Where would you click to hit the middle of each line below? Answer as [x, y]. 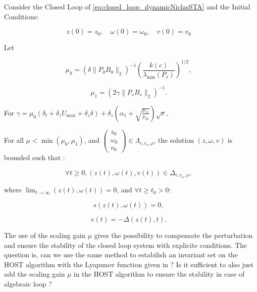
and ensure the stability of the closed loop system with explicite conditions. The [126, 245]
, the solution [174, 140]
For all [14, 140]
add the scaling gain [34, 274]
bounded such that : [34, 157]
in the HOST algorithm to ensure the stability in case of [159, 274]
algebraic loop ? [28, 283]
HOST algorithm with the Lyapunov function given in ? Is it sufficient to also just [129, 264]
